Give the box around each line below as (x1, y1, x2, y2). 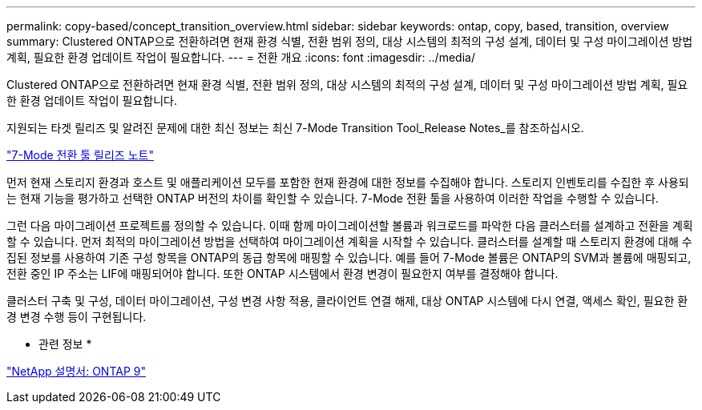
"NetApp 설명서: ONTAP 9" (6, 364, 147, 378)
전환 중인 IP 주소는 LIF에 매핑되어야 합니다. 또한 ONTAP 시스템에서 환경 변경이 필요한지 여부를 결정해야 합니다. (6, 267, 559, 280)
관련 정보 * (38, 337, 92, 351)
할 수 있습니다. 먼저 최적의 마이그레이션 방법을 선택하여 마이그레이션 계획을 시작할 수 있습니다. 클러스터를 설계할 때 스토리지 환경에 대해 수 (6, 235, 692, 248)
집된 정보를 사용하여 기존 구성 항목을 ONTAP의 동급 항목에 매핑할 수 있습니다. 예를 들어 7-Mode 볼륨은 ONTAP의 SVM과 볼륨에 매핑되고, (6, 251, 692, 264)
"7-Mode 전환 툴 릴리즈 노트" (6, 148, 154, 162)
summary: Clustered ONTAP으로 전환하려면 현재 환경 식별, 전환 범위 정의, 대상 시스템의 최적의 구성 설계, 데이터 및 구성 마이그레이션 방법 (6, 34, 693, 48)
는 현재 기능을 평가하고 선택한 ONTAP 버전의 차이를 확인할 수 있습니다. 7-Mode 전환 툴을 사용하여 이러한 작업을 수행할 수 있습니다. (6, 191, 659, 205)
